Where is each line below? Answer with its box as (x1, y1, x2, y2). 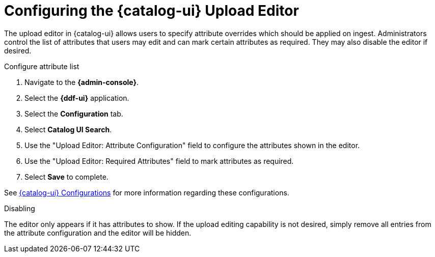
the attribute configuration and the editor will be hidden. (4, 228, 192, 237)
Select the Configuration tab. (24, 109, 123, 118)
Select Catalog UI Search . (24, 125, 112, 134)
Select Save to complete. (24, 172, 108, 181)
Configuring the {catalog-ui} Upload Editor (4, 2, 299, 19)
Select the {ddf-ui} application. (24, 93, 129, 102)
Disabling (4, 204, 35, 213)
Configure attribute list (4, 62, 79, 71)
